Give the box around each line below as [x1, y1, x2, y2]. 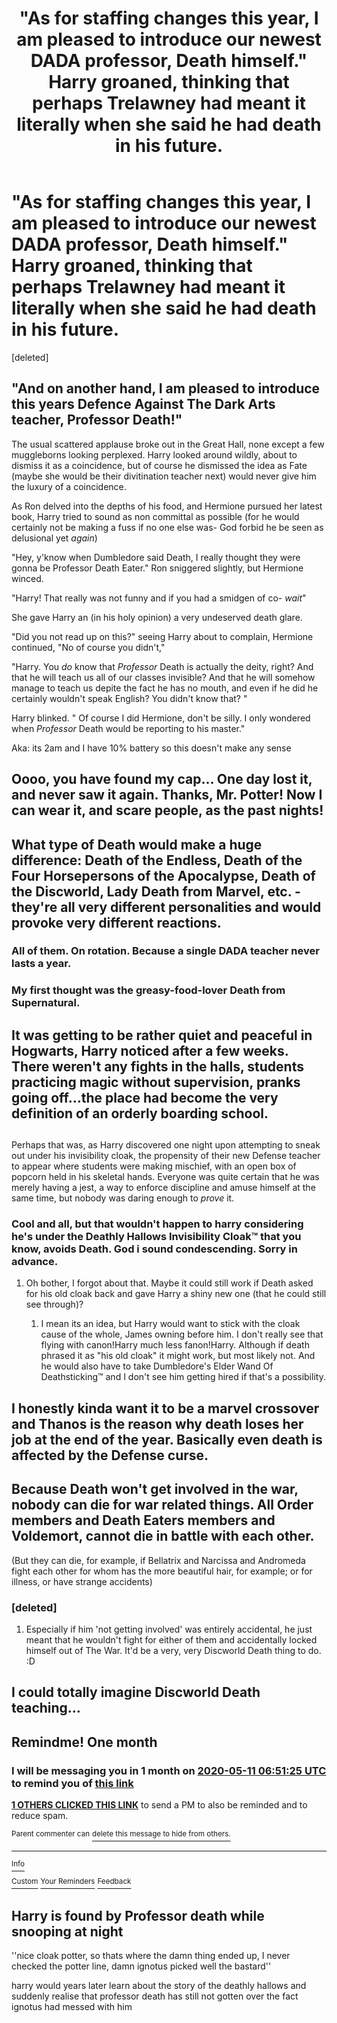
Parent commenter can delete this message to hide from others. [11, 1829, 231, 1839]
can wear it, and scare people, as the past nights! [11, 802, 324, 819]
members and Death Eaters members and [11, 1512, 276, 1529]
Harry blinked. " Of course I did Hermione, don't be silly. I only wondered [11, 712, 311, 724]
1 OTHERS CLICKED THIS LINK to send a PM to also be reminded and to [11, 1799, 308, 1811]
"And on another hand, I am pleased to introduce [11, 380, 321, 397]
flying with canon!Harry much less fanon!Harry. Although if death [40, 1339, 310, 1351]
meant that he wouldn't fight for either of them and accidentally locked [25, 1633, 318, 1646]
